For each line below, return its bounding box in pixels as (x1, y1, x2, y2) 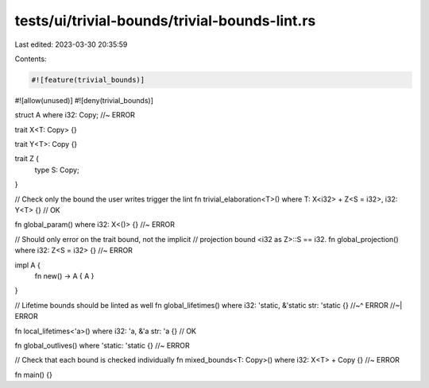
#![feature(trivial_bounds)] (31, 75, 145, 84)
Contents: (14, 54, 47, 63)
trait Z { (14, 154, 40, 163)
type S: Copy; (34, 165, 79, 175)
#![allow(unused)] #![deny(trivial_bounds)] (14, 95, 154, 105)
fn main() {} (14, 370, 53, 379)
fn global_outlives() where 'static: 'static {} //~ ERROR (14, 340, 190, 350)
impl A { (14, 260, 41, 270)
